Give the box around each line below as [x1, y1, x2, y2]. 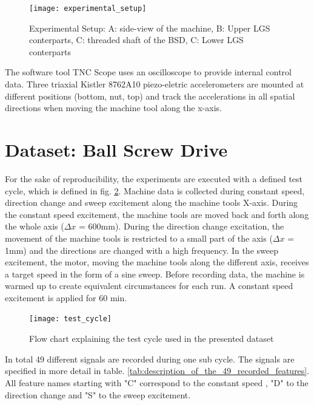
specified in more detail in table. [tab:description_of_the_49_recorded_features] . [5, 364, 310, 377]
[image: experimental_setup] [29, 4, 147, 13]
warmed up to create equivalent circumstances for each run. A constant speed [5, 279, 293, 292]
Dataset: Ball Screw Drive [5, 137, 228, 162]
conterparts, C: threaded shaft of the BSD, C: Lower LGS [29, 33, 244, 46]
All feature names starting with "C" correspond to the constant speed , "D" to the [5, 376, 309, 389]
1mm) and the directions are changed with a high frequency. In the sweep [5, 243, 278, 256]
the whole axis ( [5, 220, 64, 233]
